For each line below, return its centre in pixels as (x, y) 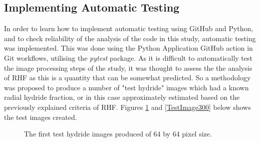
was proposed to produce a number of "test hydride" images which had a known (126, 87)
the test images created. (41, 117)
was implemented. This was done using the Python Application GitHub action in (128, 48)
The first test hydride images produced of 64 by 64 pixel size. (118, 134)
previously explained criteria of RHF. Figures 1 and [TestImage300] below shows (127, 107)
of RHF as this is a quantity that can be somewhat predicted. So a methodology (127, 78)
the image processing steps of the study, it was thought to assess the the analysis (128, 67)
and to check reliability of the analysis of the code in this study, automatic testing (130, 38)
